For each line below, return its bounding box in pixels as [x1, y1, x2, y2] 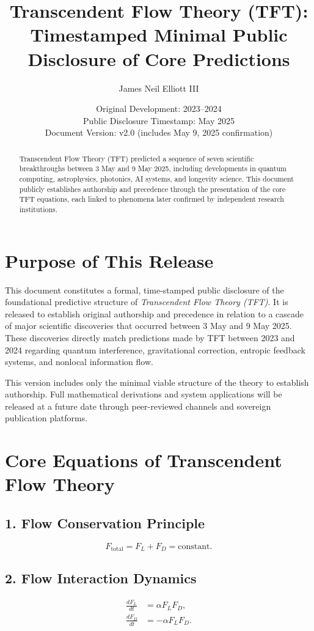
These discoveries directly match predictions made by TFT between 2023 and [5, 331, 295, 344]
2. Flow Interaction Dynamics [5, 568, 197, 587]
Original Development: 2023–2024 [96, 102, 222, 115]
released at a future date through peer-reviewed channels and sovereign [5, 399, 271, 412]
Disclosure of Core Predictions [27, 46, 290, 71]
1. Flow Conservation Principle [5, 514, 205, 533]
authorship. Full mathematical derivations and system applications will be [5, 388, 282, 400]
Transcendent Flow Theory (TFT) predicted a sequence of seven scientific [19, 153, 254, 163]
